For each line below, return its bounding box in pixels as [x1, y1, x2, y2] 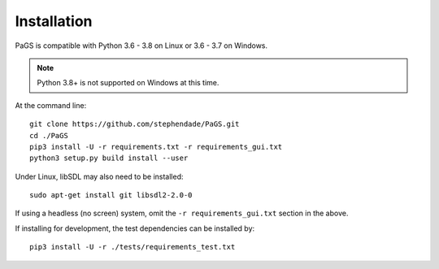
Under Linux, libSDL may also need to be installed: [15, 171, 184, 181]
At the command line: [15, 100, 87, 110]
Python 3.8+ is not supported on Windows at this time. [37, 78, 219, 88]
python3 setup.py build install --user [29, 154, 189, 163]
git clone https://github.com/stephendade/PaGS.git [29, 119, 240, 129]
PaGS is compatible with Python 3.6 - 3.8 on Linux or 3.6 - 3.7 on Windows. [15, 41, 268, 50]
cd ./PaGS [29, 131, 68, 140]
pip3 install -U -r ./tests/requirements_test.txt [29, 242, 236, 252]
